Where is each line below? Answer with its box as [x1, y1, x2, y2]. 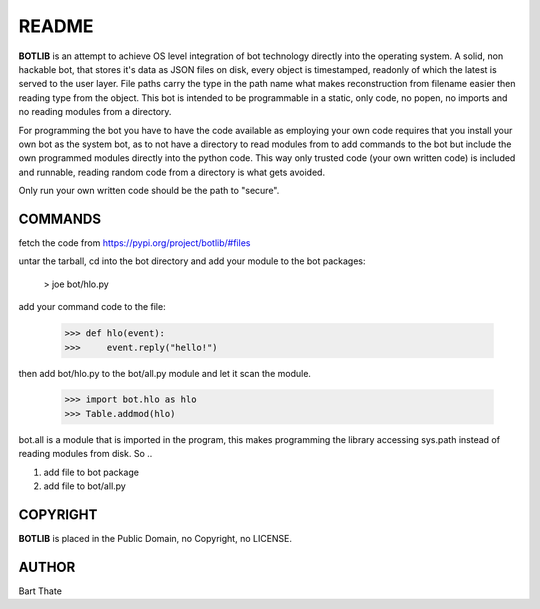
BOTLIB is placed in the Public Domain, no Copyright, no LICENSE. [18, 532, 293, 544]
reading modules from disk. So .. [18, 448, 153, 460]
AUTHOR [18, 558, 76, 575]
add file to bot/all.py [43, 480, 127, 492]
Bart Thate [18, 585, 62, 597]
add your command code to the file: [18, 301, 166, 313]
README [18, 15, 94, 37]
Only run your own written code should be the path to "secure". [18, 185, 280, 197]
